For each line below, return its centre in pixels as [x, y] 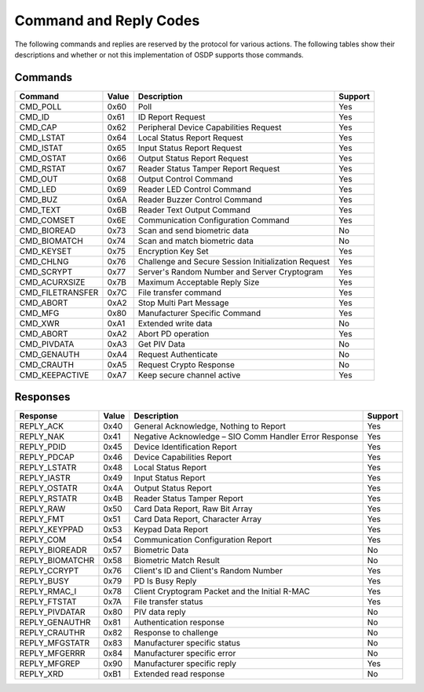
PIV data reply [160, 612]
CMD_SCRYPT [46, 271]
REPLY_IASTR [45, 478]
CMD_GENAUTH [49, 354]
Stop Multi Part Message [183, 303]
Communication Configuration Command [214, 220]
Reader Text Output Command [194, 210]
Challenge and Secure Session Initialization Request [234, 261]
